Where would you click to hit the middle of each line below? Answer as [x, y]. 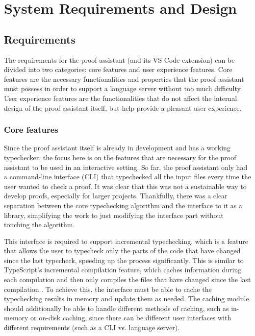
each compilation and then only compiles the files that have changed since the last [127, 279]
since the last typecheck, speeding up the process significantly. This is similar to [124, 260]
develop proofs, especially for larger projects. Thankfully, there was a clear [116, 196]
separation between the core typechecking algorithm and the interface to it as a [123, 205]
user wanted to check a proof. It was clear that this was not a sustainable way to [125, 186]
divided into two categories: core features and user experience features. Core [118, 69]
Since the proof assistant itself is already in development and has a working [117, 148]
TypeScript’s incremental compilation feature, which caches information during [123, 270]
